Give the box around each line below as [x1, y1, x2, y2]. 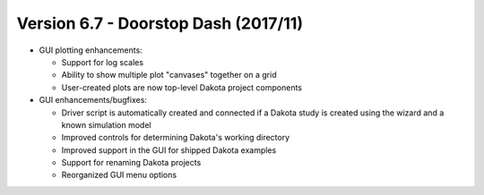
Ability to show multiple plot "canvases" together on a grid [61, 70, 277, 81]
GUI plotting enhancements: [39, 45, 143, 55]
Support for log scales [61, 56, 143, 67]
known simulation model [61, 119, 151, 130]
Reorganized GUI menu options [61, 170, 177, 181]
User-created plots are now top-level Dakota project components [61, 81, 302, 93]
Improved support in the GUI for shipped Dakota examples [61, 144, 277, 156]
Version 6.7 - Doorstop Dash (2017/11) [16, 13, 304, 33]
